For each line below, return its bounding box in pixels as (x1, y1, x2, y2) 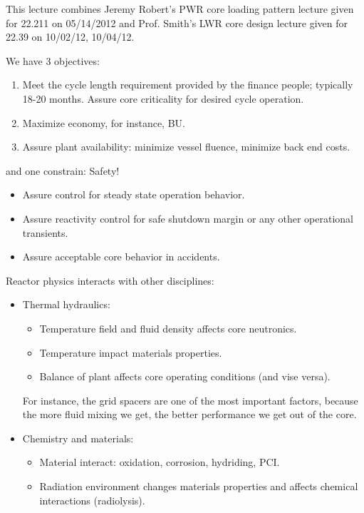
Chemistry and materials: (22, 430, 134, 445)
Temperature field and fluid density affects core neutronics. (39, 320, 297, 335)
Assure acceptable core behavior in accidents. (22, 249, 220, 264)
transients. (22, 225, 68, 240)
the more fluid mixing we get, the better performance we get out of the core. (22, 407, 357, 422)
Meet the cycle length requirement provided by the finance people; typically (22, 77, 353, 92)
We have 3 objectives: (6, 53, 100, 68)
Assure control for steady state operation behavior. (22, 187, 245, 202)
